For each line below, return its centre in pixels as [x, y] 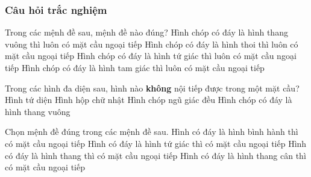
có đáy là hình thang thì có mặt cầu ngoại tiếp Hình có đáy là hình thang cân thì [155, 155]
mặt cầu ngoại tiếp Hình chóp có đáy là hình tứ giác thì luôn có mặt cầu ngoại [151, 56]
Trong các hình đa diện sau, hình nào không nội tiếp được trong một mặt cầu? [152, 88]
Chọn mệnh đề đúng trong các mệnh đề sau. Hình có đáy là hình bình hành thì [152, 132]
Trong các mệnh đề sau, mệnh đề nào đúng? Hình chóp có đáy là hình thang [146, 32]
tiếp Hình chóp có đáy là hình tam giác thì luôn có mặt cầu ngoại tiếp [135, 67]
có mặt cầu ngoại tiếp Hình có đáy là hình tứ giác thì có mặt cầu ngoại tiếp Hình [156, 143]
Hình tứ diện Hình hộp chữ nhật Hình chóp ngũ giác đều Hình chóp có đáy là [149, 100]
